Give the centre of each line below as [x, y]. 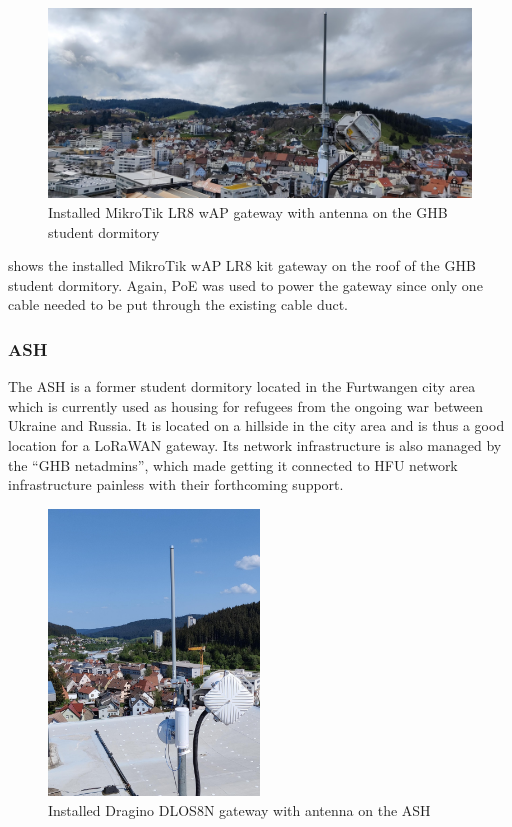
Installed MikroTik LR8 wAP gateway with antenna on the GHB [248, 212]
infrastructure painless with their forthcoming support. [176, 484]
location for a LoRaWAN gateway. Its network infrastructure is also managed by [255, 445]
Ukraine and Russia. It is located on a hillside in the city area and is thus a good [256, 425]
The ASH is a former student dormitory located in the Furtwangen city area [242, 386]
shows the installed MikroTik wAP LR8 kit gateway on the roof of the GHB [242, 265]
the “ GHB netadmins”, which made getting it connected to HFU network [233, 464]
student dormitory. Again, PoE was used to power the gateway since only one [245, 284]
